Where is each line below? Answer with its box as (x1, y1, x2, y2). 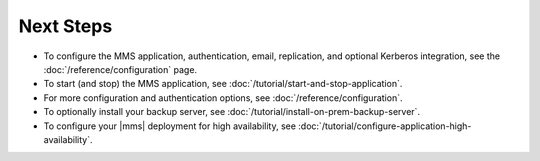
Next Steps (18, 15, 113, 37)
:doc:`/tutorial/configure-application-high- (298, 120, 472, 132)
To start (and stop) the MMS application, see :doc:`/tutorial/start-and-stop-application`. (43, 78, 403, 90)
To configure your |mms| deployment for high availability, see (43, 120, 297, 132)
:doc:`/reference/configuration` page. (43, 63, 198, 75)
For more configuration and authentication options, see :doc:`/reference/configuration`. (43, 91, 403, 104)
